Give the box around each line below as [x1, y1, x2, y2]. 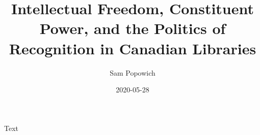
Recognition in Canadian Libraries [9, 38, 256, 58]
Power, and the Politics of [39, 18, 226, 39]
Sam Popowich [110, 67, 155, 78]
